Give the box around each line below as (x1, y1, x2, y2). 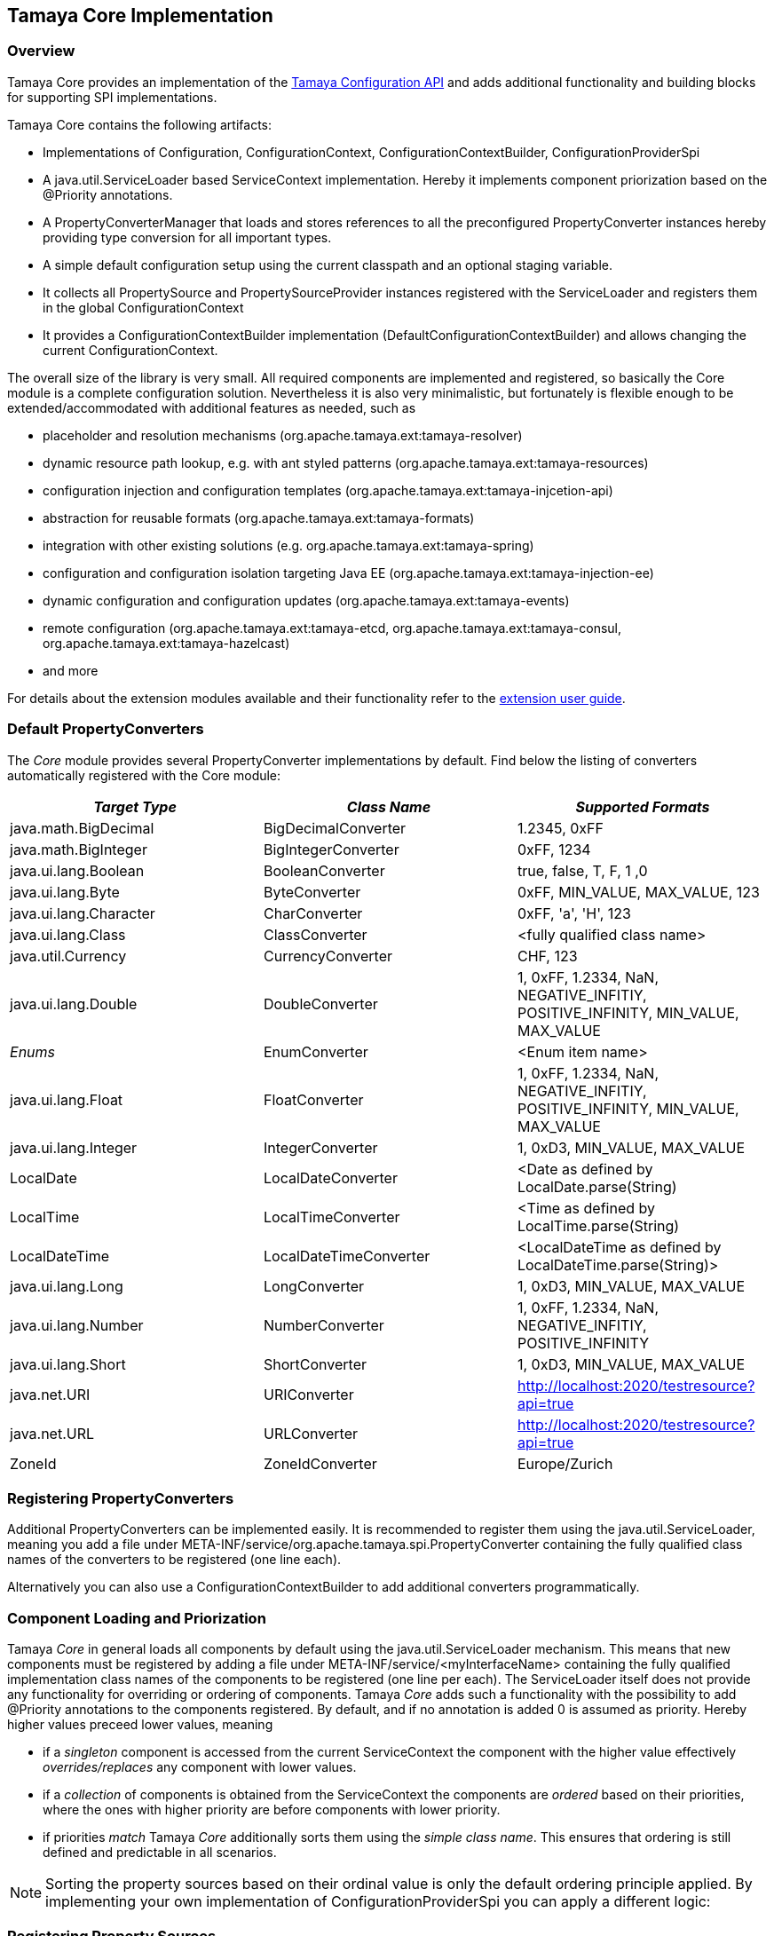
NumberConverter (263, 1316, 384, 1334)
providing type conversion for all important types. (43, 229, 332, 245)
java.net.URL (10, 1424, 95, 1442)
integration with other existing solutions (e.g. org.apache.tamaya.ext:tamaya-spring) (43, 537, 534, 553)
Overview (7, 42, 75, 60)
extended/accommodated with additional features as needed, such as (7, 399, 416, 415)
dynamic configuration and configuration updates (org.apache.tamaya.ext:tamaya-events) (43, 592, 570, 608)
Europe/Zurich (517, 1454, 613, 1473)
